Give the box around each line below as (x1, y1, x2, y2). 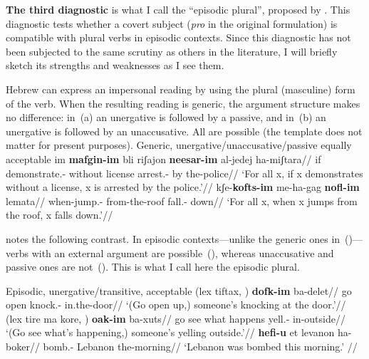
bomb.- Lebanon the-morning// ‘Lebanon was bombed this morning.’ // (43, 339, 358, 354)
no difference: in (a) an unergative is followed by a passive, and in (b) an (6, 110, 326, 125)
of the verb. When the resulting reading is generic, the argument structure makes (6, 95, 360, 110)
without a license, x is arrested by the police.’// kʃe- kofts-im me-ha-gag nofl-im (6, 179, 360, 194)
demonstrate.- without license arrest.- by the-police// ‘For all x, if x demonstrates (6, 165, 363, 180)
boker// (6, 339, 40, 354)
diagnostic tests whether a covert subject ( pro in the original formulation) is (6, 16, 338, 31)
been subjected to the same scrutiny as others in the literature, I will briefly (6, 43, 338, 58)
